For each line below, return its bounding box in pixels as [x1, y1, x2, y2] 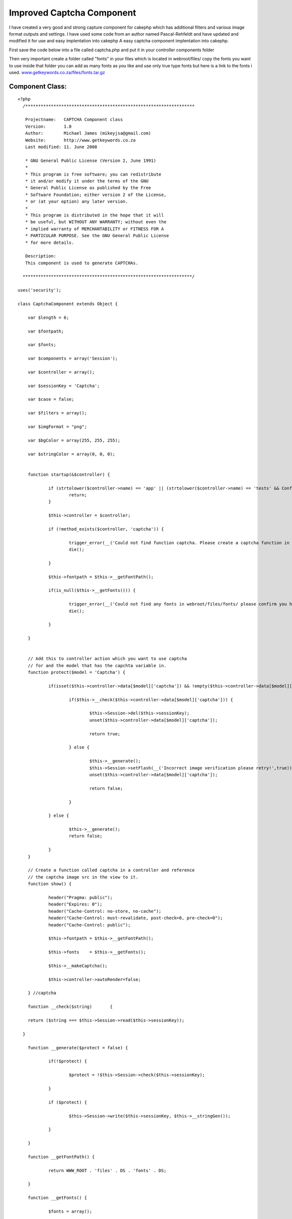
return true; [89, 731, 121, 736]
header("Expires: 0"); [48, 902, 103, 907]
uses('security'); [18, 288, 62, 293]
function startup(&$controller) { [27, 472, 110, 477]
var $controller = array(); [27, 369, 95, 375]
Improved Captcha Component [9, 7, 136, 18]
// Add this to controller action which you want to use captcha [27, 656, 187, 662]
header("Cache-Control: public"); [48, 922, 131, 927]
